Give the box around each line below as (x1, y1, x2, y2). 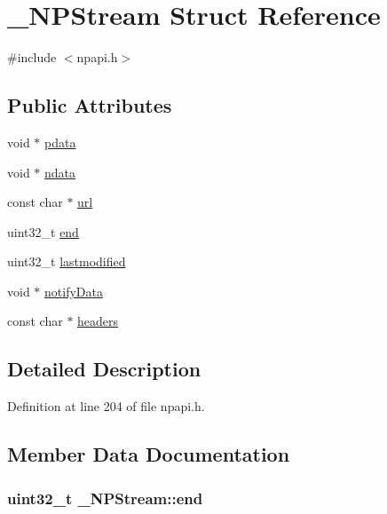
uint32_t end (7, 222, 79, 241)
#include (7, 48, 57, 67)
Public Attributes (7, 91, 172, 119)
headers (77, 312, 119, 330)
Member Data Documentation (7, 440, 290, 468)
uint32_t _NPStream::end (7, 486, 203, 509)
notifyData (44, 281, 103, 300)
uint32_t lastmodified (7, 252, 126, 271)
